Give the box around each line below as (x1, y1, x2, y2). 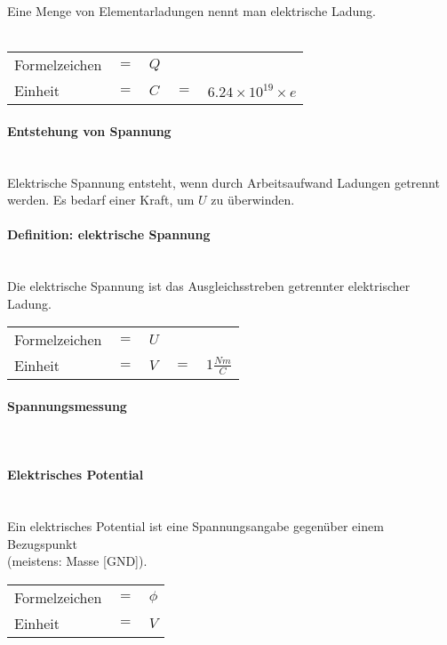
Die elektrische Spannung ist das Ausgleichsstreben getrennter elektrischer (7, 277, 411, 295)
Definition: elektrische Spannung (7, 225, 211, 244)
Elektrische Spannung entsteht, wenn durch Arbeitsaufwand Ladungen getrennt (7, 173, 440, 191)
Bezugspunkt (7, 534, 77, 552)
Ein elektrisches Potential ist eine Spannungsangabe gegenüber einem (7, 517, 384, 536)
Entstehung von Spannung (7, 121, 172, 140)
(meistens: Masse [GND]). (7, 552, 148, 570)
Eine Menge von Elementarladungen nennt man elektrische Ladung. (7, 2, 376, 20)
